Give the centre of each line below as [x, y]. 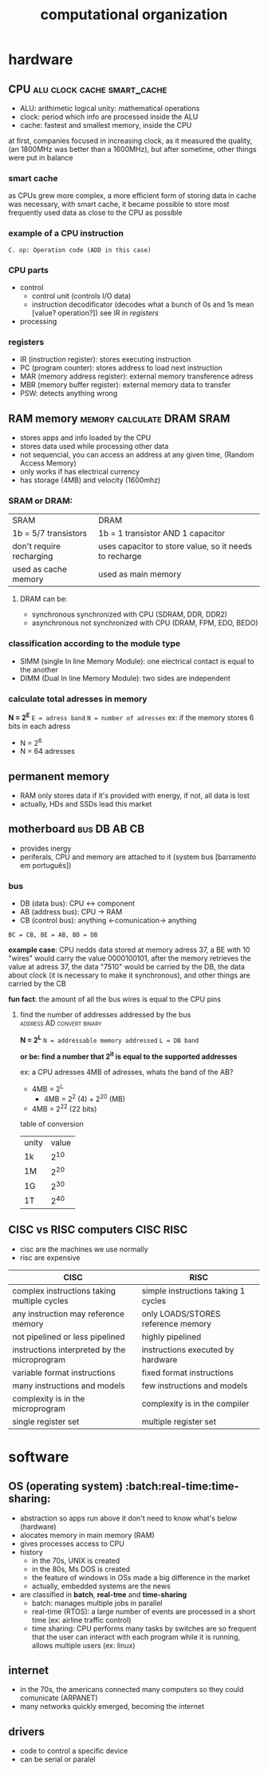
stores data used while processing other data [94, 446]
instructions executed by [188, 1350]
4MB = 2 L [47, 1088]
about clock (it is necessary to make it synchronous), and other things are [129, 975]
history [32, 1552]
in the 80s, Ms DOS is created [81, 1569]
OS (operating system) [66, 1487]
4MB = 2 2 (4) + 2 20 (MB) [85, 1098]
